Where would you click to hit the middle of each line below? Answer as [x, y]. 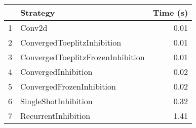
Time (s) [170, 12]
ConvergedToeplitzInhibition [71, 42]
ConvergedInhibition [56, 72]
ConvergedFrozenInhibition [68, 86]
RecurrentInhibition [55, 116]
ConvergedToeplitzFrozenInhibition [83, 57]
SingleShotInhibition [56, 101]
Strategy [38, 12]
